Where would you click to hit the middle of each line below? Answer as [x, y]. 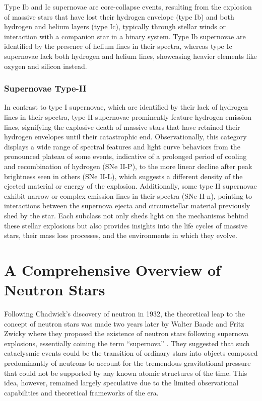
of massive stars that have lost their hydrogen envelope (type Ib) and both [119, 16]
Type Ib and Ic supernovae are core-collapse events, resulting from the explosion [128, 7]
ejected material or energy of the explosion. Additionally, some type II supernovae [130, 186]
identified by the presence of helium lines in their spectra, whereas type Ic [118, 46]
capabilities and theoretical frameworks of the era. [81, 392]
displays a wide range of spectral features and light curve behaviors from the [122, 146]
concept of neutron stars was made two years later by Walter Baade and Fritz [124, 323]
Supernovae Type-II [45, 88]
